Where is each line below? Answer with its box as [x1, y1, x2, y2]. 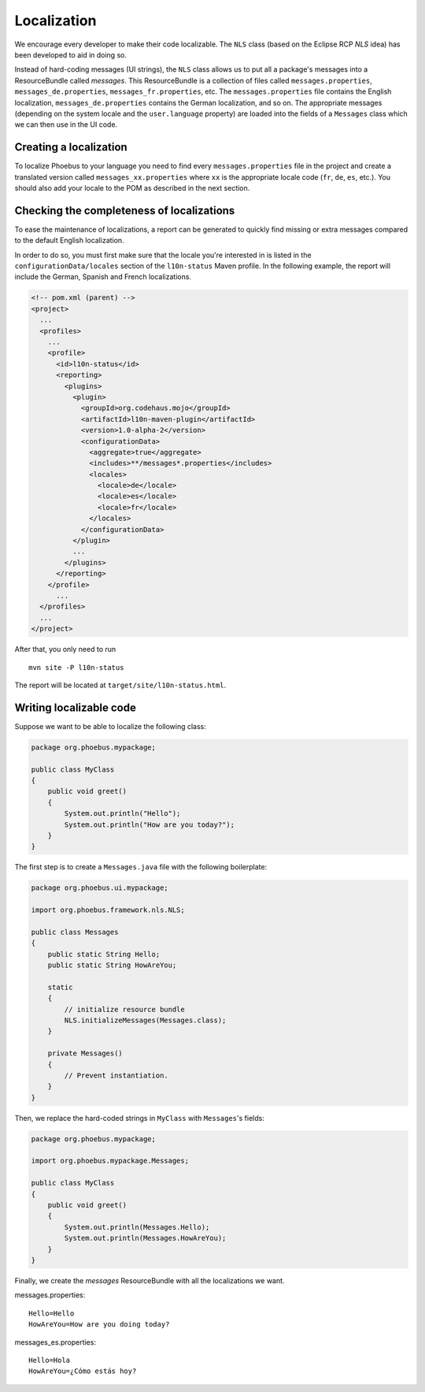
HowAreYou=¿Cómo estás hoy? [28, 1367, 137, 1375]
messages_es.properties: [14, 1337, 96, 1347]
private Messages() [47, 1049, 124, 1058]
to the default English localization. [14, 236, 125, 245]
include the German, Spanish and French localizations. [14, 272, 192, 281]
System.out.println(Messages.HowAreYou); [64, 1234, 227, 1243]
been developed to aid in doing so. [14, 50, 128, 59]
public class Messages [31, 927, 119, 936]
